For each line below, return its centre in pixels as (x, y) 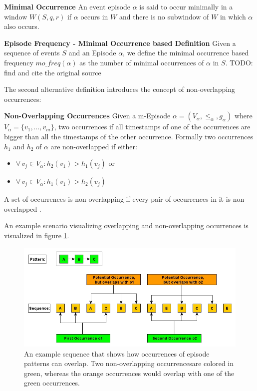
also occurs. (22, 26)
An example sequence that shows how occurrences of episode (117, 353)
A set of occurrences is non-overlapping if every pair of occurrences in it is (118, 199)
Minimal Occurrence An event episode (67, 6)
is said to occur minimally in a (186, 6)
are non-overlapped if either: (94, 146)
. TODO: (239, 62)
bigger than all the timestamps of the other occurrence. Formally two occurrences (129, 136)
